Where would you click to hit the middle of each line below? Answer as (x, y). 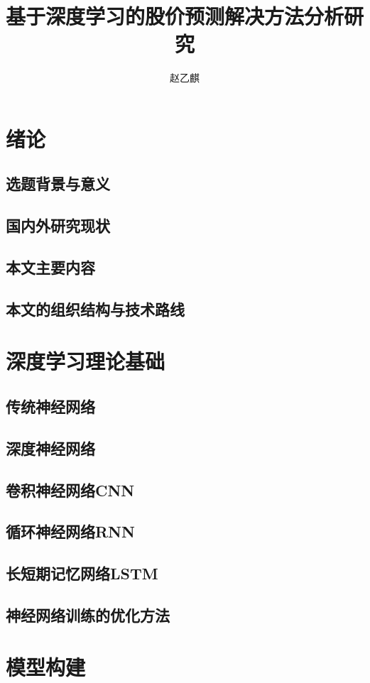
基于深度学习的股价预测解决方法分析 (175, 16)
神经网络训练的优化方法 (88, 614)
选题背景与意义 (58, 184)
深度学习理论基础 (86, 361)
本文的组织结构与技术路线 (95, 308)
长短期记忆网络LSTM (82, 573)
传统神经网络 (50, 406)
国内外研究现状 (58, 225)
